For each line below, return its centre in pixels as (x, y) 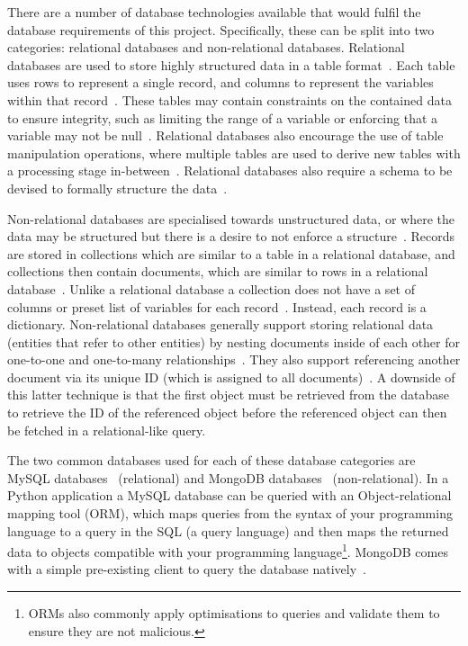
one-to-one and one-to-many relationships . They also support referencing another (234, 359)
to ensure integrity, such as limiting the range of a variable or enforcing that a (223, 117)
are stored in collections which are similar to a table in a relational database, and (231, 253)
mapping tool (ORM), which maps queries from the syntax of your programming (230, 513)
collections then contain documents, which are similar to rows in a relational (218, 271)
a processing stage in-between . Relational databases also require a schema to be (230, 170)
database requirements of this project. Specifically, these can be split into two (221, 29)
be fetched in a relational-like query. (107, 430)
